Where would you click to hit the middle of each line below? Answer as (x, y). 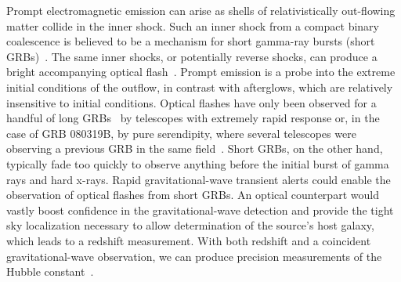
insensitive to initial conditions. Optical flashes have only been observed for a (191, 102)
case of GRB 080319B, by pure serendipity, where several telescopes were (181, 133)
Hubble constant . (50, 271)
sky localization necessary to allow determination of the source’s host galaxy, (190, 225)
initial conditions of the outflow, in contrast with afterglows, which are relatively (200, 87)
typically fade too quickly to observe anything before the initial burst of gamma (198, 163)
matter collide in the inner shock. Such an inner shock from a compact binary (193, 25)
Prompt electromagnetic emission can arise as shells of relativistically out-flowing (201, 10)
